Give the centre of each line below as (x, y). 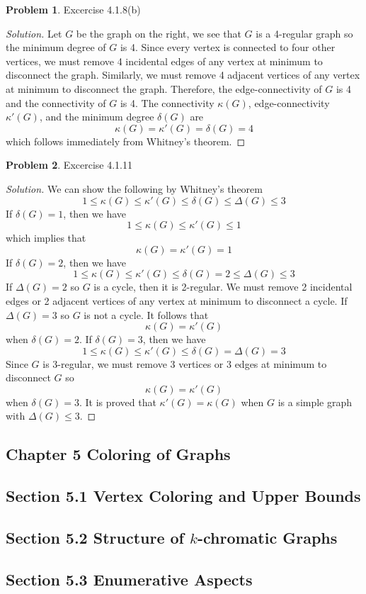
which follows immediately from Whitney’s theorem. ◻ (126, 141)
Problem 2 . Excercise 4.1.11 (69, 165)
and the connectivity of (56, 102)
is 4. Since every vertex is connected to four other (228, 47)
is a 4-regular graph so (304, 33)
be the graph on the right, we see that (159, 33)
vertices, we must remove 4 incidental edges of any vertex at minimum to (164, 61)
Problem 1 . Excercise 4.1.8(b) (73, 9)
